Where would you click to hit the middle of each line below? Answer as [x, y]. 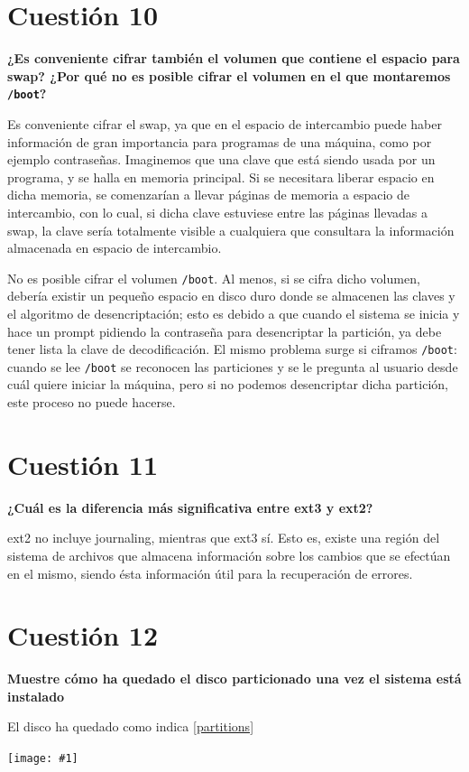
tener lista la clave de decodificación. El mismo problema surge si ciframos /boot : [232, 349]
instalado [36, 696]
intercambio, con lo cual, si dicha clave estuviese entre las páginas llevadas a [217, 212]
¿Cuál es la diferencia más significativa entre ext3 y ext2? [190, 507]
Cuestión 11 [83, 464]
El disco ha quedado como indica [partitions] [131, 726]
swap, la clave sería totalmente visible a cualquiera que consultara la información [231, 230]
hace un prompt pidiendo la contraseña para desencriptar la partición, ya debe [225, 331]
